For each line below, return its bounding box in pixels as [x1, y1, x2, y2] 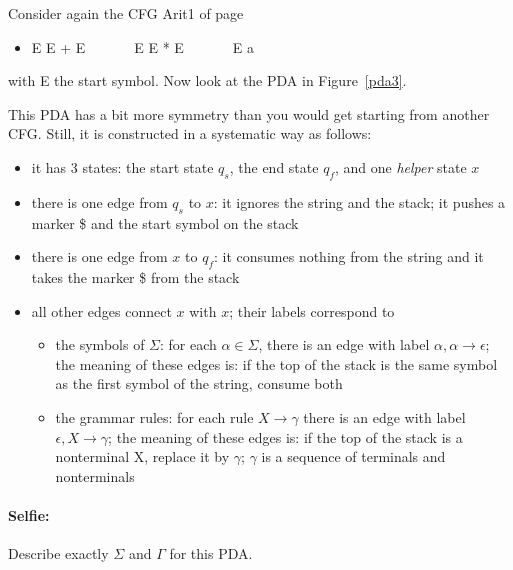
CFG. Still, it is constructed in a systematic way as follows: [8, 123, 372, 144]
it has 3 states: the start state [31, 156, 214, 177]
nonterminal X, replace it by [55, 446, 230, 467]
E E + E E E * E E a [31, 36, 255, 57]
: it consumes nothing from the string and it [213, 246, 484, 267]
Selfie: [8, 504, 50, 525]
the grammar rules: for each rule [55, 406, 254, 427]
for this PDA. [169, 543, 253, 564]
